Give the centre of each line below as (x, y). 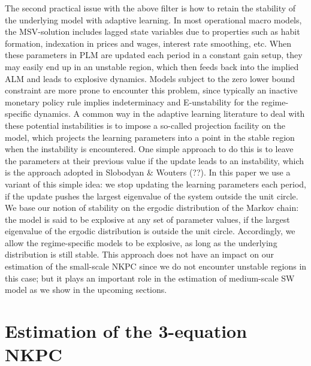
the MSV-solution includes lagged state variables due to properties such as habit (153, 31)
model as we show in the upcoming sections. (86, 290)
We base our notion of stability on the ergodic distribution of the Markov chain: (152, 208)
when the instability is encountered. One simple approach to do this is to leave (149, 149)
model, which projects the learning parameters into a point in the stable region (150, 137)
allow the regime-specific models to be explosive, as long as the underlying (141, 242)
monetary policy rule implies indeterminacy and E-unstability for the (132, 102)
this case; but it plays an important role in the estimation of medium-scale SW (150, 278)
